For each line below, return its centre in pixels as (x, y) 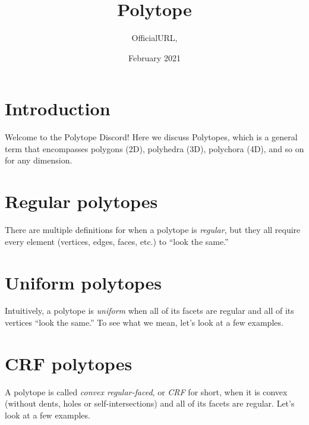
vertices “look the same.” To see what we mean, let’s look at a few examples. (144, 322)
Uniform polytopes (83, 282)
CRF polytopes (69, 363)
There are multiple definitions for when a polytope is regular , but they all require (153, 230)
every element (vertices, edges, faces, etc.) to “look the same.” (117, 241)
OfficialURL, (154, 38)
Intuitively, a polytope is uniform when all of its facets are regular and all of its (149, 311)
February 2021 (154, 57)
